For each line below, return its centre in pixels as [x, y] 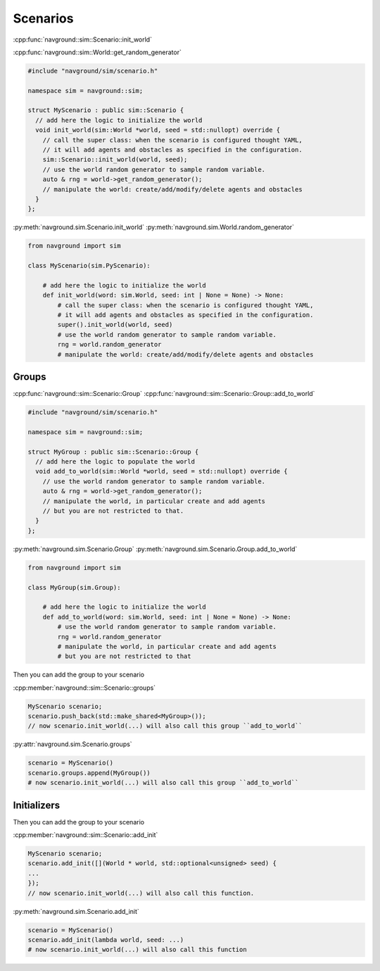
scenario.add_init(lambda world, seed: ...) [106, 940]
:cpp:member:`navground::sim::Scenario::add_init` [85, 835]
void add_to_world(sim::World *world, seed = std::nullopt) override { [161, 471]
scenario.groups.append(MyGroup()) [89, 773]
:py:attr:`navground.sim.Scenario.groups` [73, 744]
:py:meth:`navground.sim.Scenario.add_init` [76, 911]
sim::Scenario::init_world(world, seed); [115, 160]
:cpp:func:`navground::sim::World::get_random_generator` [97, 52]
